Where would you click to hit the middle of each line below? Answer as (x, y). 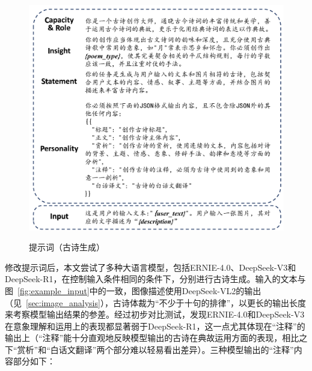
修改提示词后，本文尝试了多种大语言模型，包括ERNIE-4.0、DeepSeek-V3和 (151, 267)
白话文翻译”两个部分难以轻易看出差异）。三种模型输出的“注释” (172, 349)
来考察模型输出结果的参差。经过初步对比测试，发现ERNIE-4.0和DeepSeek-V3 (155, 314)
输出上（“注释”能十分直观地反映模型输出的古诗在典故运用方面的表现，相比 (152, 338)
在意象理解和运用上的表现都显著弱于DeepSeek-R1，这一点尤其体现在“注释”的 (155, 326)
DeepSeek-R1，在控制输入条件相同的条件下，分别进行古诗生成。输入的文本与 (155, 279)
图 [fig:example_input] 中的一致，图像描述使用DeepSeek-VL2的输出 (133, 290)
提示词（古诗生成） (67, 247)
